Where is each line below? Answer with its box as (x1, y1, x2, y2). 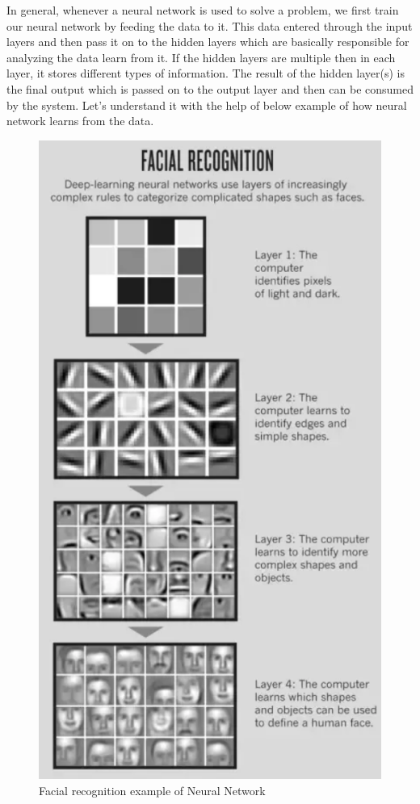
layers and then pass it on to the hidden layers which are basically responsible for (6, 33, 409, 50)
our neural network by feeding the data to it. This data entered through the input (6, 17, 413, 34)
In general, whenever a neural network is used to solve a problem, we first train (6, 2, 399, 18)
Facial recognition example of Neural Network (39, 781, 266, 798)
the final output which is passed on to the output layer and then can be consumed (6, 80, 414, 97)
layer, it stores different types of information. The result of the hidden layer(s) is (6, 65, 405, 82)
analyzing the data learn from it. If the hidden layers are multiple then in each (6, 48, 396, 65)
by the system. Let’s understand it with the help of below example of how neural (6, 96, 407, 113)
